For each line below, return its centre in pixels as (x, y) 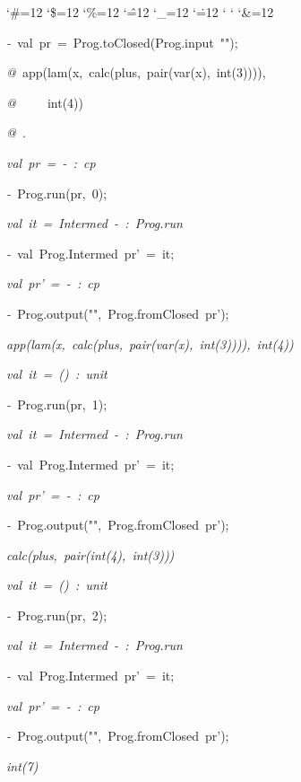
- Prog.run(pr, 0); (57, 193)
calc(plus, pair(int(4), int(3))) (90, 554)
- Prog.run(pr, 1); (57, 404)
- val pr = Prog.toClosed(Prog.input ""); (122, 42)
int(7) (22, 765)
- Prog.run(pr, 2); (57, 615)
